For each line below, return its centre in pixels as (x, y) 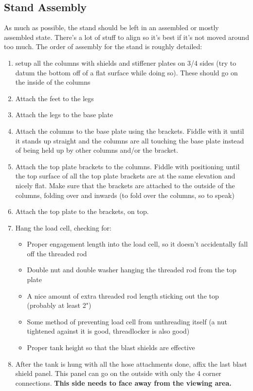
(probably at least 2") (59, 305)
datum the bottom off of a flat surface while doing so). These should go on (126, 72)
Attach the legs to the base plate (64, 115)
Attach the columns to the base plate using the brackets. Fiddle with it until (130, 131)
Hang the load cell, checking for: (63, 227)
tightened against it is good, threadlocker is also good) (108, 331)
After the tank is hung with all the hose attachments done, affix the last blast (131, 364)
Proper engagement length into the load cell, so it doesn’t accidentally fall (137, 244)
